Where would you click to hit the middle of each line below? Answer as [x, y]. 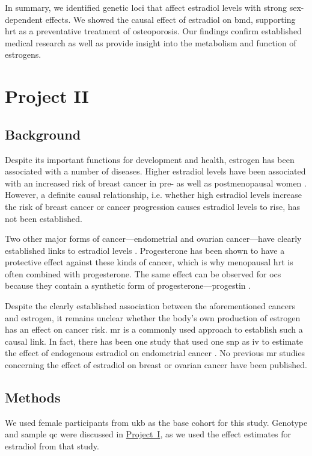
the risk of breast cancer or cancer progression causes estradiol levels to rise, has [153, 206]
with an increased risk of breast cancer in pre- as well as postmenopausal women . [156, 183]
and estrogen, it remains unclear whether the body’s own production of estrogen [153, 317]
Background [43, 134]
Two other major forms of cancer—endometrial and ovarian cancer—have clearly [153, 239]
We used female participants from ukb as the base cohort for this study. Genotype [156, 422]
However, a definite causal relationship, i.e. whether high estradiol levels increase [154, 195]
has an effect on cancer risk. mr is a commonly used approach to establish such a [154, 329]
